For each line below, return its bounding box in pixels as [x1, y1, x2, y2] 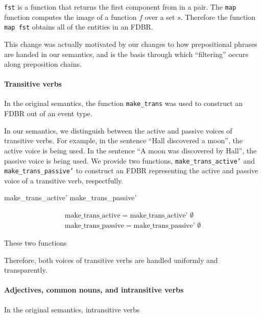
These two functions [4, 237, 67, 248]
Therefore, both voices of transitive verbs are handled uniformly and [4, 254, 218, 265]
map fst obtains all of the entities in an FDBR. [4, 21, 153, 32]
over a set [145, 11, 175, 22]
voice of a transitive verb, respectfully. [4, 175, 124, 185]
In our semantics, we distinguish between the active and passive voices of [4, 125, 232, 136]
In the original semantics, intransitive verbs [4, 304, 140, 314]
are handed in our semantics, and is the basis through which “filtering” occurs [4, 48, 248, 59]
